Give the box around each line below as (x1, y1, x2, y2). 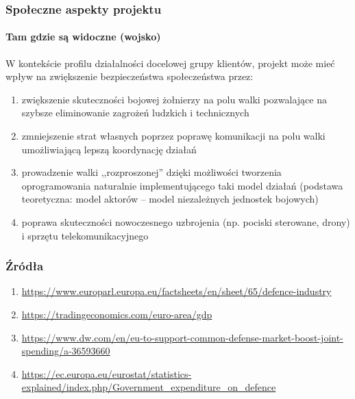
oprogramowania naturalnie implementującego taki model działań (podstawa (21, 178, 343, 192)
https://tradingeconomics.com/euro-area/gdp (21, 307, 212, 321)
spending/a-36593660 (21, 344, 110, 358)
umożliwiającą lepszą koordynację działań (21, 142, 197, 156)
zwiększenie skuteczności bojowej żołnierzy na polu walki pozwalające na (21, 92, 327, 106)
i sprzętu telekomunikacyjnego (21, 228, 149, 242)
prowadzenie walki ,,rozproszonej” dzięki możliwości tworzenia (21, 165, 282, 179)
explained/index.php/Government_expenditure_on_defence (21, 380, 276, 394)
